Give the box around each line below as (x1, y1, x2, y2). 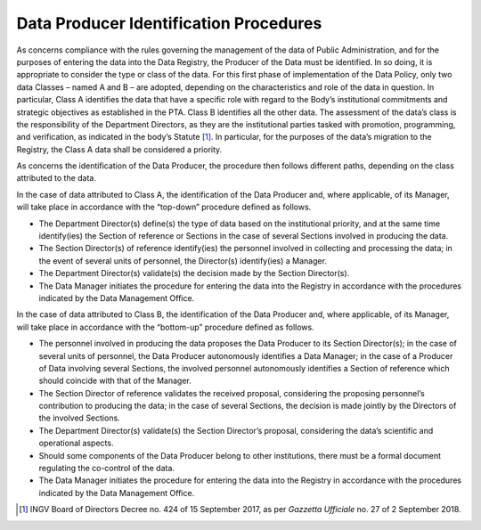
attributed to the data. (16, 173, 97, 183)
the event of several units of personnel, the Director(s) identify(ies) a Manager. (38, 255, 327, 266)
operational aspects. (38, 437, 114, 449)
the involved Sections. (38, 412, 120, 423)
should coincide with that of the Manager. (38, 375, 192, 387)
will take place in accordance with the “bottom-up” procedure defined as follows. (16, 322, 315, 332)
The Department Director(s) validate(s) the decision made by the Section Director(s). (38, 268, 350, 279)
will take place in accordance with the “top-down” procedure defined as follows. (16, 201, 312, 213)
